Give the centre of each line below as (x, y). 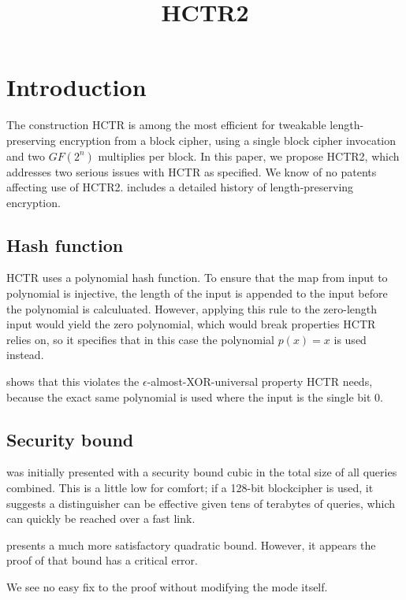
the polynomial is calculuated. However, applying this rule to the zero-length (192, 308)
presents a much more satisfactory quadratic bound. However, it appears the (191, 544)
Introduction (76, 87)
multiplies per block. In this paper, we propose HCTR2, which (249, 156)
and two (26, 156)
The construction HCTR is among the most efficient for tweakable (166, 125)
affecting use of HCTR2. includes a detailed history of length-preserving (180, 187)
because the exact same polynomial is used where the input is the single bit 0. (195, 396)
